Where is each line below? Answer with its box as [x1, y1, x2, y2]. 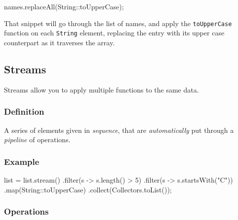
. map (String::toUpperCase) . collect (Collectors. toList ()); [4, 184, 172, 194]
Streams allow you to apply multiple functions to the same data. [4, 84, 199, 94]
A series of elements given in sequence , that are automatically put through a [4, 125, 234, 135]
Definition [4, 105, 44, 118]
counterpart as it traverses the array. [4, 37, 115, 47]
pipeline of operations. [4, 134, 71, 145]
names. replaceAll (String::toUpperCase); [4, 1, 124, 11]
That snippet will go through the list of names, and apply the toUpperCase [4, 18, 232, 28]
